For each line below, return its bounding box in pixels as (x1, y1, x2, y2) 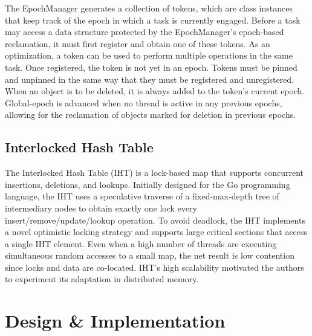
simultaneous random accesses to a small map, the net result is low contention (5, 249, 294, 262)
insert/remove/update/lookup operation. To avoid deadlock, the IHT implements (5, 213, 305, 226)
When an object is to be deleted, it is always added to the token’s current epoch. (5, 85, 305, 97)
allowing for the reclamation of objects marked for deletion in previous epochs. (5, 108, 296, 121)
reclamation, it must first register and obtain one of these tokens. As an (5, 37, 270, 50)
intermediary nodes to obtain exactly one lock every (5, 201, 197, 214)
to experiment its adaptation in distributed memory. (5, 273, 199, 285)
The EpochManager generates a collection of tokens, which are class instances (5, 2, 293, 14)
